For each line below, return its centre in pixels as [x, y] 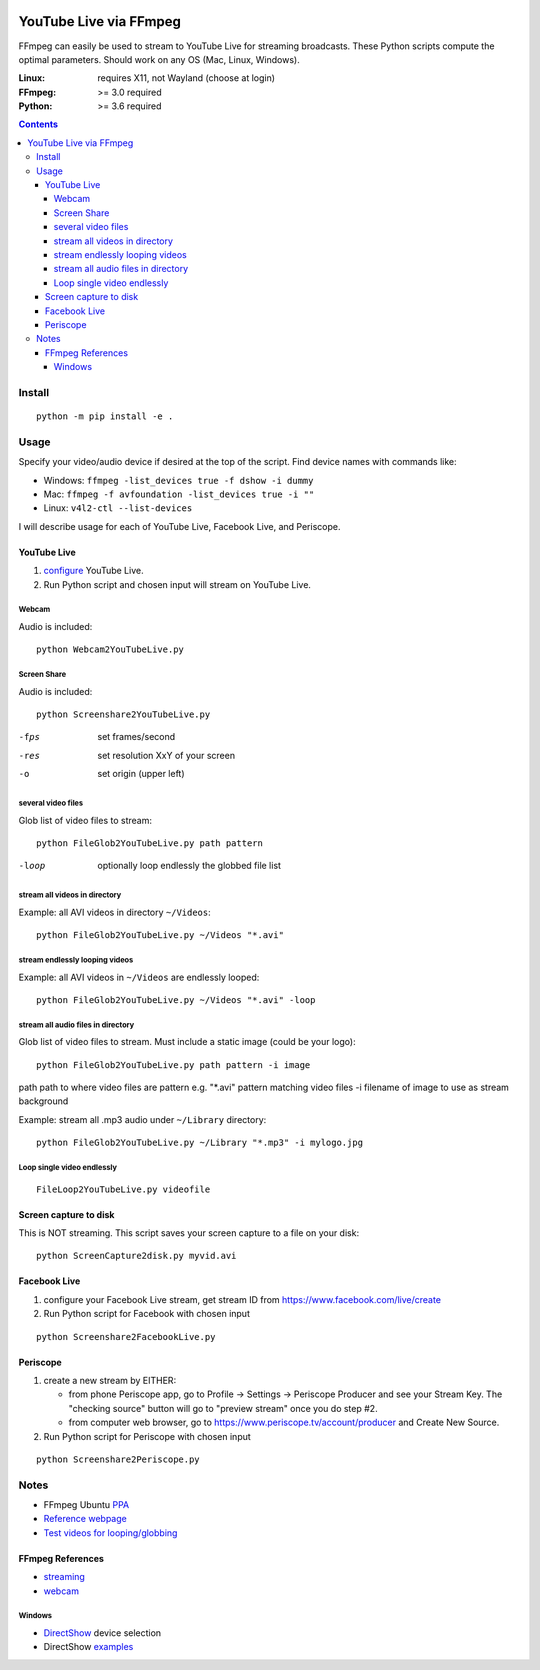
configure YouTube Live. [93, 571]
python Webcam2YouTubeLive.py [110, 649]
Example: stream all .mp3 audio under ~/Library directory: [142, 1119]
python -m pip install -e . [105, 416]
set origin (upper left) [141, 774]
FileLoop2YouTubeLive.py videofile [123, 1189]
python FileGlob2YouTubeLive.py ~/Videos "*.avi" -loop [176, 999]
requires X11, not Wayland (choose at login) [186, 78]
